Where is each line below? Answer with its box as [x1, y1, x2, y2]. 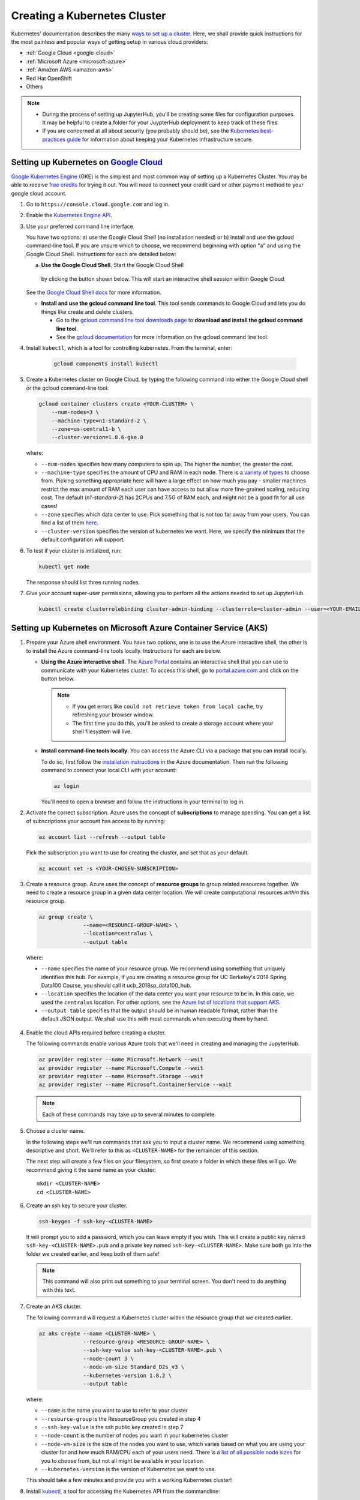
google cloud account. [11, 190, 67, 197]
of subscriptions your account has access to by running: [26, 817, 166, 824]
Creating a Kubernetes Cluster [11, 9, 166, 22]
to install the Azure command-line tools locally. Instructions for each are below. [26, 647, 221, 654]
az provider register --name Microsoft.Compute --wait [38, 1064, 203, 1071]
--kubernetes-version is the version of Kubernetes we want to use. [41, 1466, 216, 1473]
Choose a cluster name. [26, 1127, 85, 1135]
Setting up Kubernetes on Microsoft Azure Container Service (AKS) [11, 623, 268, 633]
